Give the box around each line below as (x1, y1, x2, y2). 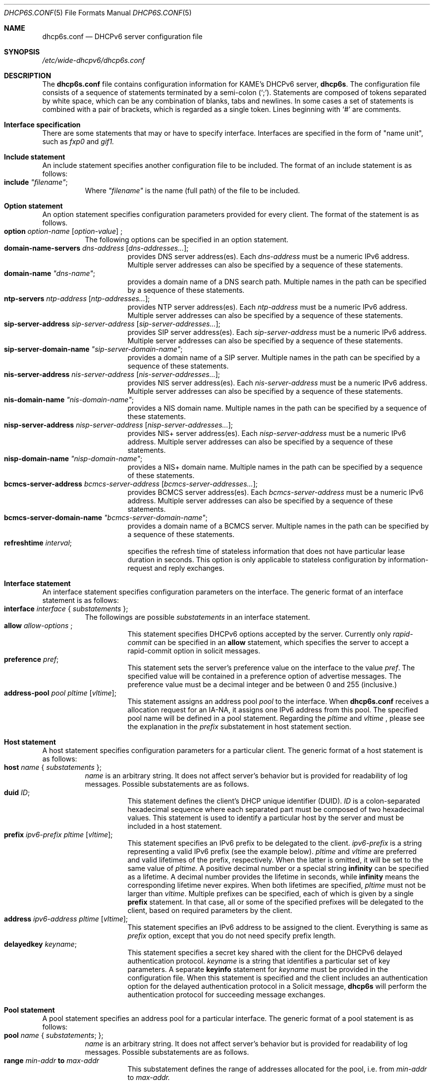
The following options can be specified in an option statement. (85, 235, 289, 244)
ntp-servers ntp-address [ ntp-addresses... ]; (4, 294, 150, 303)
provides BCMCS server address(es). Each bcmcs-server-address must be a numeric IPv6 (127, 488, 424, 496)
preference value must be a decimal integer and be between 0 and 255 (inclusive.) (127, 680, 397, 689)
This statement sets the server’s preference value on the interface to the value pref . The (127, 663, 415, 672)
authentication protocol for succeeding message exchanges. (127, 990, 325, 999)
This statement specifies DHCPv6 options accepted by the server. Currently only (127, 630, 391, 638)
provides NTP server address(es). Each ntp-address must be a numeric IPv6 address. (127, 303, 408, 311)
